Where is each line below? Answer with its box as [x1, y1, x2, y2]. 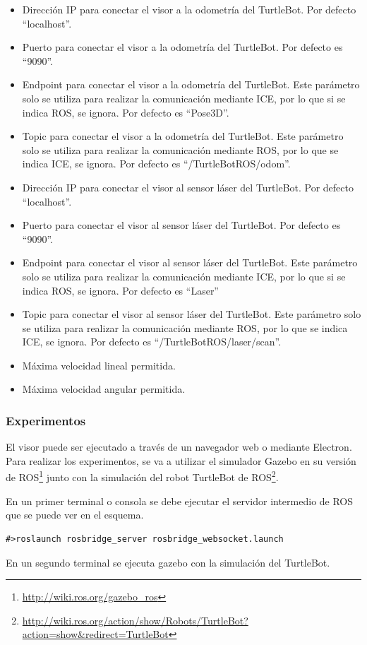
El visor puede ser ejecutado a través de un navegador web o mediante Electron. [6, 439, 352, 454]
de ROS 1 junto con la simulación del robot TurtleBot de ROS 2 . [6, 468, 279, 485]
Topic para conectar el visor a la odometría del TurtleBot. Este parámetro [22, 129, 344, 143]
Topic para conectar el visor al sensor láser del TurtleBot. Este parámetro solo [22, 307, 361, 321]
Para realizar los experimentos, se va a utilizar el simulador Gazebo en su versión [6, 453, 356, 468]
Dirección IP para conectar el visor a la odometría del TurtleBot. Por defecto [22, 2, 356, 16]
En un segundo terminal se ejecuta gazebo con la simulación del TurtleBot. [6, 555, 330, 569]
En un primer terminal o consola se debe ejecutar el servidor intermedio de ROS [6, 493, 354, 508]
